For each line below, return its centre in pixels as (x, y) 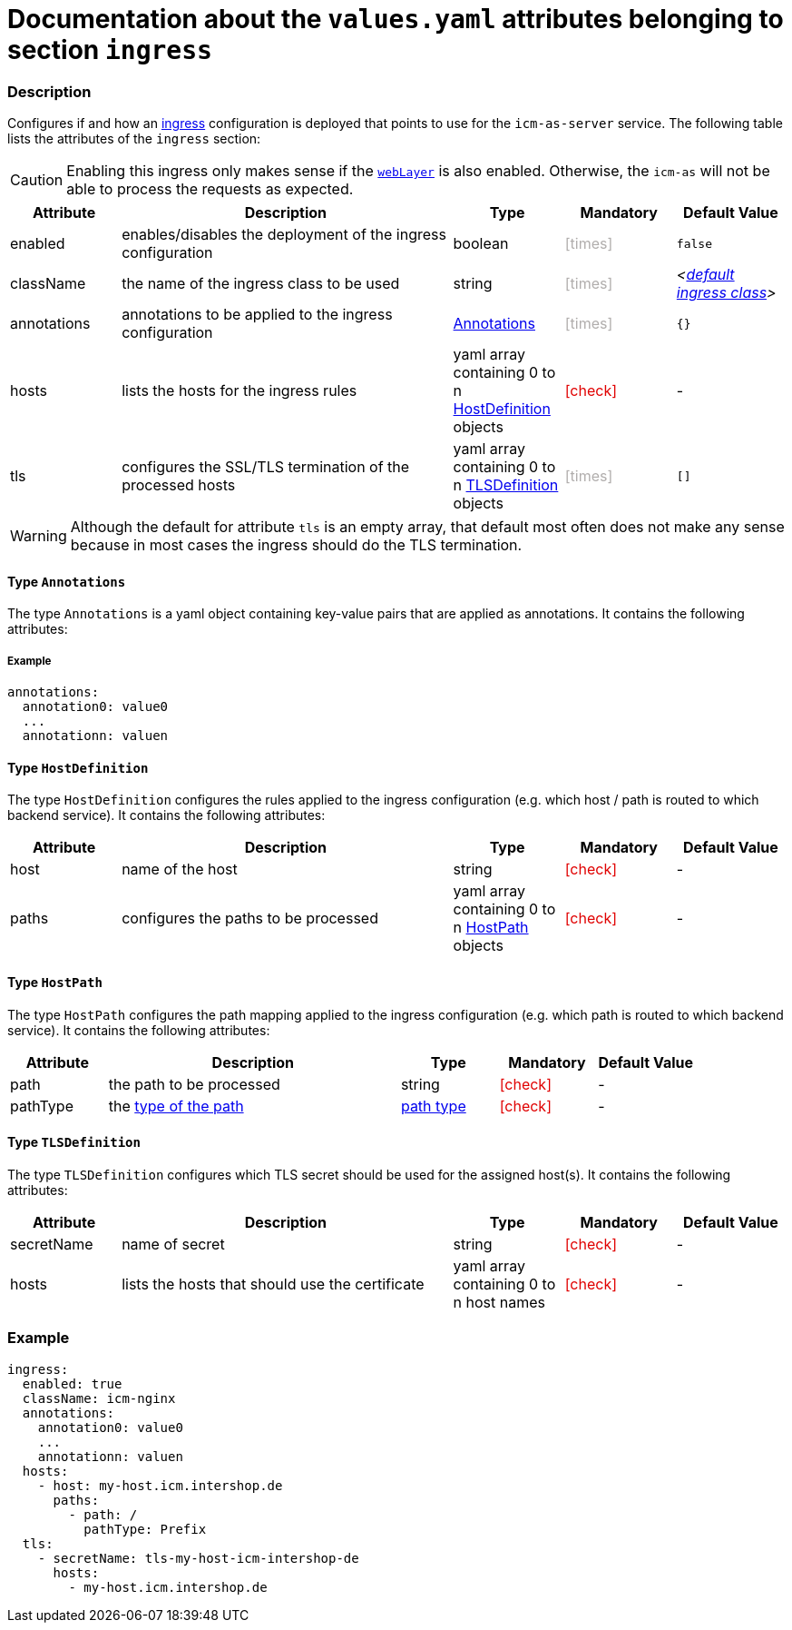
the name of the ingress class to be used (261, 284)
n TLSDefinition (506, 485)
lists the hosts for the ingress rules (240, 391)
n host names (499, 1302)
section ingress (110, 50)
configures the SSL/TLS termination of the (266, 467)
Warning (39, 536)
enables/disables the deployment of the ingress (284, 235)
